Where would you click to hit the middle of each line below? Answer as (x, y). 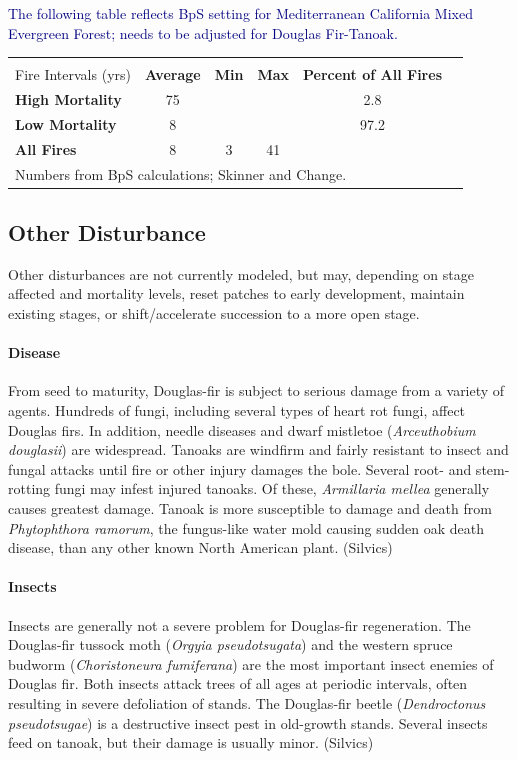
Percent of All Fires (372, 74)
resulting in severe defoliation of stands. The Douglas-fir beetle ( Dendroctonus (247, 702)
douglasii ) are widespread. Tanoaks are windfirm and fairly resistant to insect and (258, 449)
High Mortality (68, 99)
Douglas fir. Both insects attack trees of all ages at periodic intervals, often (238, 683)
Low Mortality (66, 123)
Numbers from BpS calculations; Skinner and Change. (181, 173)
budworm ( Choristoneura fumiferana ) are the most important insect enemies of (251, 663)
